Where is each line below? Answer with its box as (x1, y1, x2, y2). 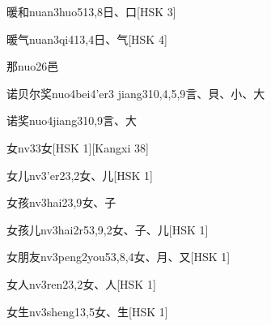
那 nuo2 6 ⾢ (6, 58, 59, 75)
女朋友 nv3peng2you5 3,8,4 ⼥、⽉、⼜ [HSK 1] (6, 248, 231, 265)
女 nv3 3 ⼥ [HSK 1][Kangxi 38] (6, 139, 149, 156)
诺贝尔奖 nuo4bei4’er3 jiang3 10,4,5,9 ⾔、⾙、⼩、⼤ (6, 84, 265, 101)
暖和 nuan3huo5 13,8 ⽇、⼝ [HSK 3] (6, 3, 176, 19)
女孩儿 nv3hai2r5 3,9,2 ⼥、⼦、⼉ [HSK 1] (6, 221, 209, 238)
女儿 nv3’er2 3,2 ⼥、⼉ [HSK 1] (6, 166, 153, 183)
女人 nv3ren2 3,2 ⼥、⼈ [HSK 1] (6, 275, 156, 292)
